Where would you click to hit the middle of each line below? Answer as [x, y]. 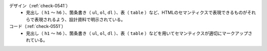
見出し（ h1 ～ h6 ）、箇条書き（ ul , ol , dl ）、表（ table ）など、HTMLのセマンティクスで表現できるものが [136, 13]
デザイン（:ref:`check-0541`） [40, 6]
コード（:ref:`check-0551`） [38, 26]
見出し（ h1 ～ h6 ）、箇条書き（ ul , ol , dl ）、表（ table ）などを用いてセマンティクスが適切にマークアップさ [139, 33]
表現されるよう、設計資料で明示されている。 [80, 19]
